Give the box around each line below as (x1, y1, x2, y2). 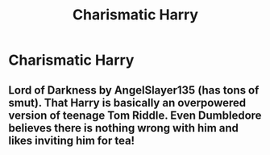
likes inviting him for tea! (8, 133, 135, 147)
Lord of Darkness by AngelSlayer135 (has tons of (8, 83, 260, 97)
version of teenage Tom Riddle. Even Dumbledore (8, 108, 262, 122)
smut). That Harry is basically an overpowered (8, 95, 247, 110)
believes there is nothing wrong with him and (8, 121, 239, 135)
